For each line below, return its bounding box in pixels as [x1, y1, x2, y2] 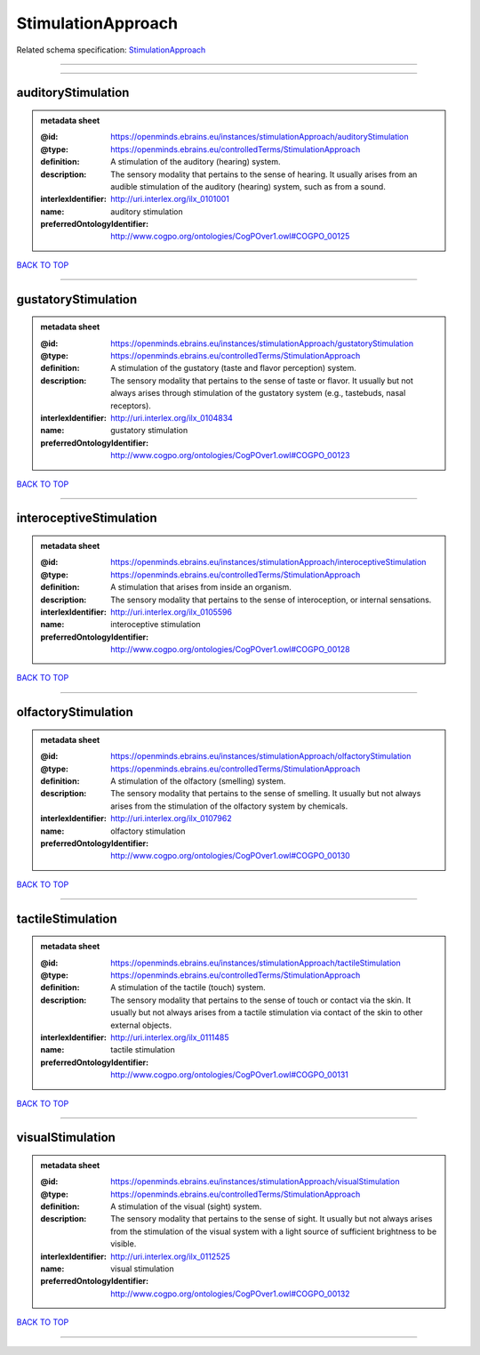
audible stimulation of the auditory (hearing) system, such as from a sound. [110, 181, 386, 191]
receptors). [110, 400, 151, 411]
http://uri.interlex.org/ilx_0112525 [110, 1251, 231, 1262]
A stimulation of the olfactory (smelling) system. [110, 776, 286, 786]
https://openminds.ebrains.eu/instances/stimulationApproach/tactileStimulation [110, 957, 401, 968]
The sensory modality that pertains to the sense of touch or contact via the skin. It [110, 995, 412, 1005]
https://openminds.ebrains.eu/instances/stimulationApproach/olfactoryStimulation [110, 751, 412, 762]
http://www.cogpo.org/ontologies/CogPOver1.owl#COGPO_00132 [110, 1288, 350, 1299]
